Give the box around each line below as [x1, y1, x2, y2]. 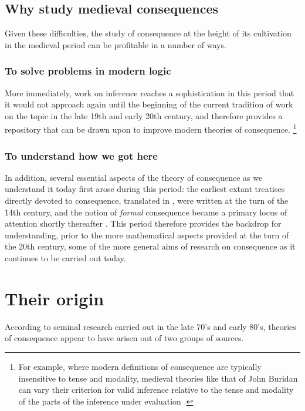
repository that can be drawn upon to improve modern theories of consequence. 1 [5, 122, 297, 136]
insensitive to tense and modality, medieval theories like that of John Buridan [18, 372, 298, 384]
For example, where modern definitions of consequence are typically [18, 360, 262, 372]
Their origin [5, 286, 104, 310]
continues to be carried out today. [5, 252, 126, 264]
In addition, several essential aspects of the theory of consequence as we [5, 171, 263, 183]
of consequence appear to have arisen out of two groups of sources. [5, 332, 244, 344]
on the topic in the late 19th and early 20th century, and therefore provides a [5, 109, 283, 122]
